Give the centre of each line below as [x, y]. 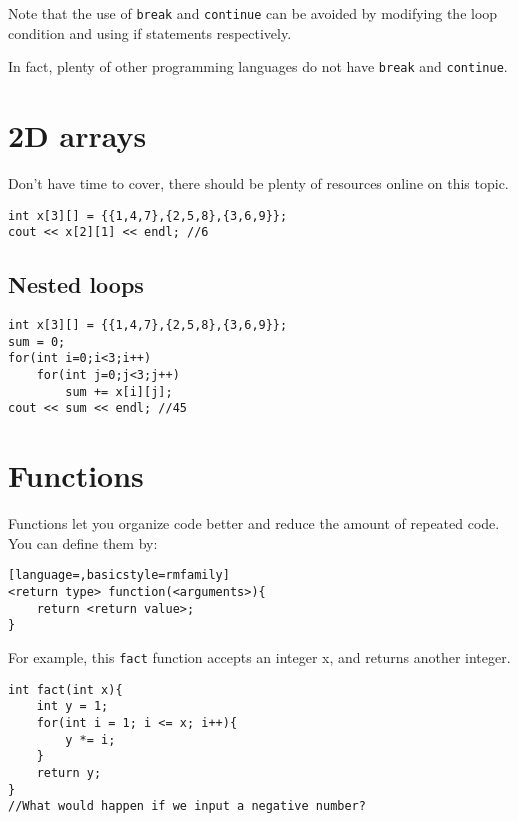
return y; [69, 772]
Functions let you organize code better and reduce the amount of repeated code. [254, 523]
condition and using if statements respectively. [150, 32]
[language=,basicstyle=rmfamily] [119, 575]
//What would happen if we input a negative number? [187, 806]
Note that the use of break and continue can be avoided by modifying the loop [253, 13]
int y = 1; [72, 706]
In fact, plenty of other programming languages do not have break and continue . [258, 66]
